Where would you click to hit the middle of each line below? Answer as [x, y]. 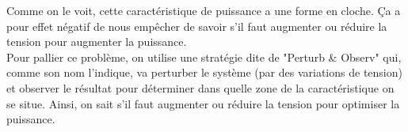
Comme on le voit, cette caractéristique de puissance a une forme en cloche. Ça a [204, 10]
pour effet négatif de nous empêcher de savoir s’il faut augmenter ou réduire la [197, 26]
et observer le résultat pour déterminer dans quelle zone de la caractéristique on [200, 87]
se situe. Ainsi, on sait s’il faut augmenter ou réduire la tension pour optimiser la [203, 103]
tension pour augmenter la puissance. [97, 41]
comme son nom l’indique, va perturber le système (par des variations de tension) [204, 72]
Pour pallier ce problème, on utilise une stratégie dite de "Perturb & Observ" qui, [204, 57]
